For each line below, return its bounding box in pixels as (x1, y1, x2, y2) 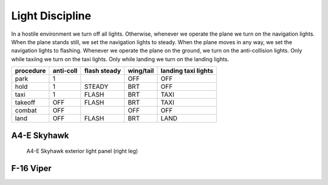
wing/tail (128, 67, 154, 75)
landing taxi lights (160, 67, 214, 75)
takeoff (15, 99, 36, 107)
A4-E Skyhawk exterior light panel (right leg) (26, 148, 138, 155)
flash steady (84, 67, 121, 75)
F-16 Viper (11, 163, 52, 174)
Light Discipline (11, 9, 91, 22)
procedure (15, 67, 46, 75)
